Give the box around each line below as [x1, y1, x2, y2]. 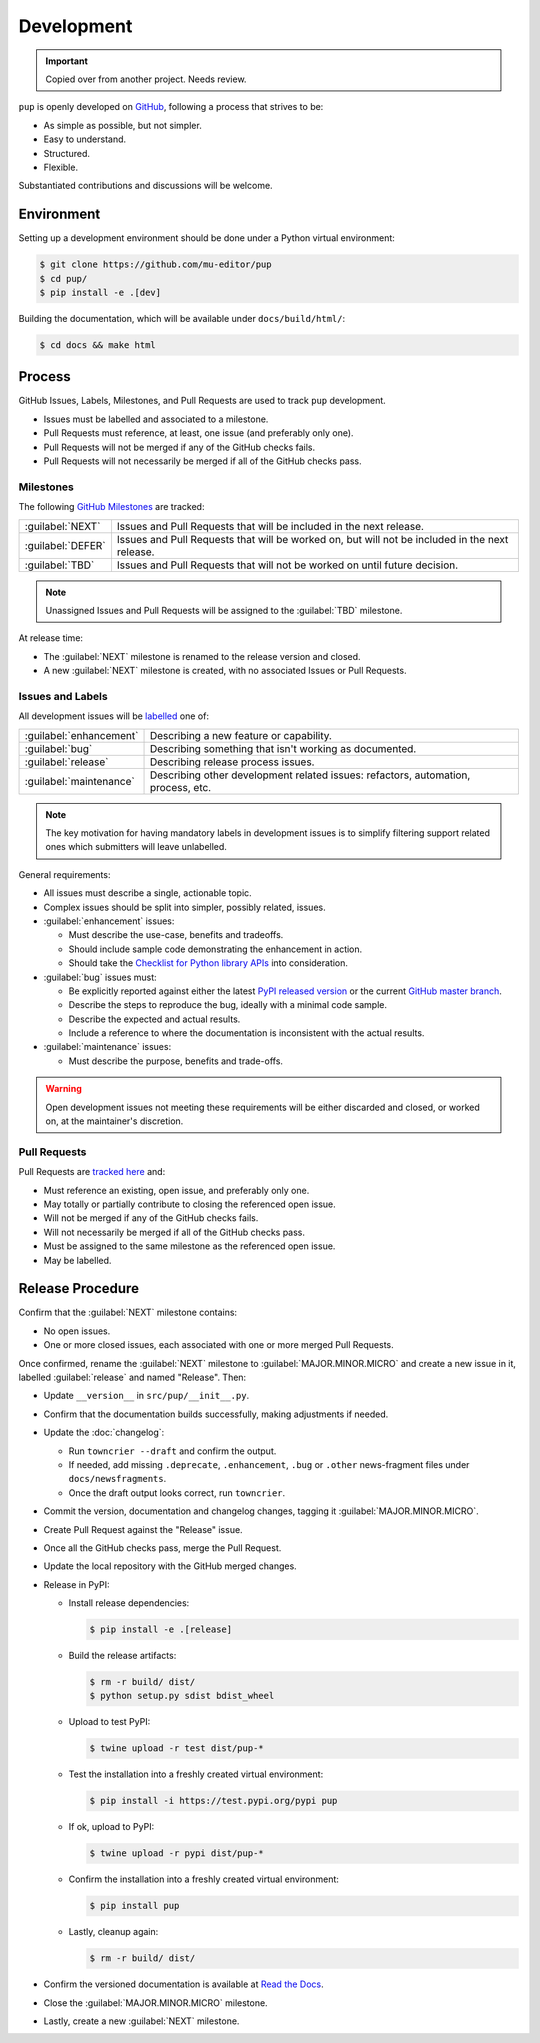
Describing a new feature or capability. [149, 728, 332, 742]
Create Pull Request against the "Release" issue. [43, 1523, 244, 1535]
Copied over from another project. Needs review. [45, 73, 247, 85]
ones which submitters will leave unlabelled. [45, 841, 227, 853]
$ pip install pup [89, 1900, 180, 1912]
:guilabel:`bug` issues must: [43, 971, 157, 983]
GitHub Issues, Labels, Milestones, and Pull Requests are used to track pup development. [18, 395, 387, 407]
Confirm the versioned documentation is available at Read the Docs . [43, 1978, 324, 1990]
